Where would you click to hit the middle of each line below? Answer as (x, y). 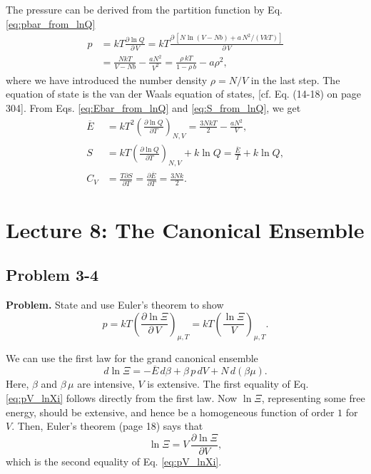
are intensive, (106, 384)
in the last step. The (295, 79)
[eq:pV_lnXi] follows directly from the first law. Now (122, 398)
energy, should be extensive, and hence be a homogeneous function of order (170, 412)
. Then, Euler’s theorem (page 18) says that (107, 426)
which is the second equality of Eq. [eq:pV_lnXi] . (114, 461)
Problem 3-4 (52, 275)
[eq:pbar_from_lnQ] (51, 23)
